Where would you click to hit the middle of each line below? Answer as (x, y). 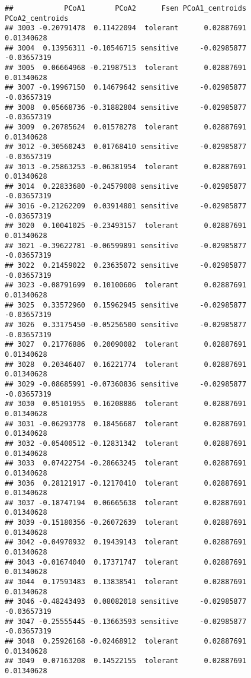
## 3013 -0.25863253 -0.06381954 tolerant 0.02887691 (126, 167)
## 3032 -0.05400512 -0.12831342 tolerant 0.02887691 (126, 443)
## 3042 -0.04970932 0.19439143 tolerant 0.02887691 (126, 542)
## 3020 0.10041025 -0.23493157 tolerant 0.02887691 (126, 226)
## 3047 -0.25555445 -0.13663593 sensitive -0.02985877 (126, 621)
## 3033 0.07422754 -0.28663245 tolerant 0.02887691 (126, 463)
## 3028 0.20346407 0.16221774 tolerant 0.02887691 (126, 364)
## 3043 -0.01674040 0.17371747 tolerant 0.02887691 (126, 562)
